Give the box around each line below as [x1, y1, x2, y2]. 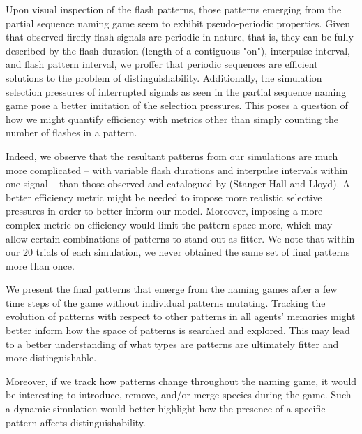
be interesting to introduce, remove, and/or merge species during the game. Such [6, 387, 352, 402]
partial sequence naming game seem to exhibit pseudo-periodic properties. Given [6, 15, 351, 30]
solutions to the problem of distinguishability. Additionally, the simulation [6, 70, 322, 85]
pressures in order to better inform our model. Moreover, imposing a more [6, 203, 323, 218]
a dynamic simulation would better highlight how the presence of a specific [6, 401, 326, 416]
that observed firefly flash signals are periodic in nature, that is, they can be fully [6, 29, 354, 44]
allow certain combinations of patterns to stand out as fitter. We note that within [6, 231, 355, 245]
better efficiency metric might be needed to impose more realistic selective [6, 189, 322, 204]
